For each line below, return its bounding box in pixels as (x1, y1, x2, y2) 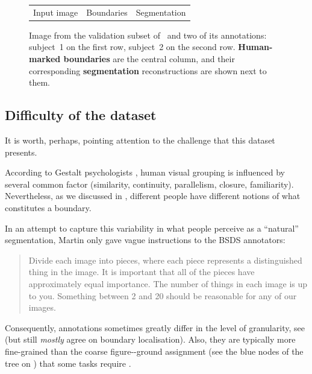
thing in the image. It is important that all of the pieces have (28, 265, 255, 278)
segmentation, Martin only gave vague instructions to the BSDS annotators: (5, 233, 285, 246)
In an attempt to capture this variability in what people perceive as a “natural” (5, 221, 299, 234)
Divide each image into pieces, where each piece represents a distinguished (28, 253, 302, 266)
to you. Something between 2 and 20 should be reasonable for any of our (28, 289, 297, 302)
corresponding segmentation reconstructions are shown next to (29, 64, 267, 77)
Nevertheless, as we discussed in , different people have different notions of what (5, 189, 301, 202)
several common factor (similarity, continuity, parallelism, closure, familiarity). (5, 177, 294, 190)
